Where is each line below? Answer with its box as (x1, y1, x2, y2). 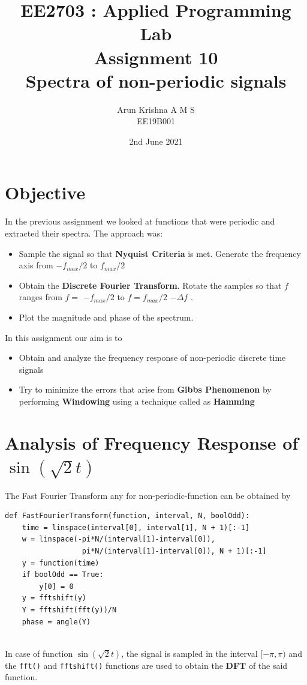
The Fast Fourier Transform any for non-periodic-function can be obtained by (5, 489, 291, 501)
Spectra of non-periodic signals (25, 68, 287, 92)
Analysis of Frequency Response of (5, 430, 299, 454)
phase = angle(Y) (22, 617, 91, 626)
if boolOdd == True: (22, 570, 104, 579)
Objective (5, 180, 86, 205)
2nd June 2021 (129, 134, 183, 147)
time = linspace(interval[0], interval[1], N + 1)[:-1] (22, 523, 250, 532)
